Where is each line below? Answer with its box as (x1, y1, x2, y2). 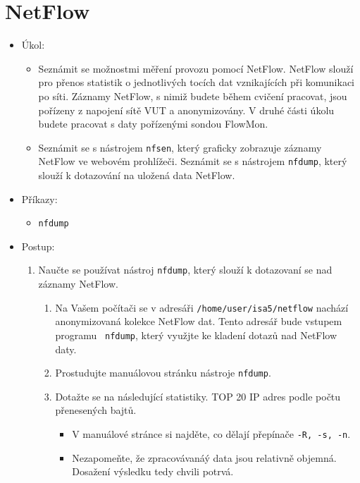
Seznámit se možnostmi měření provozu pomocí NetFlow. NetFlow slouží (38, 61, 354, 75)
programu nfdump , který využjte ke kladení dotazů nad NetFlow (55, 327, 337, 342)
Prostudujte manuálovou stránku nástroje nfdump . (55, 365, 271, 380)
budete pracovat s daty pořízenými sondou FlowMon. (38, 116, 268, 131)
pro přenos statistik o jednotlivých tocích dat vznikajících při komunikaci (38, 75, 354, 90)
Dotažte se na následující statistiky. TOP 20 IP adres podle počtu (55, 389, 341, 403)
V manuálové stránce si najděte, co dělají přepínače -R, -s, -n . (72, 427, 351, 441)
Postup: (21, 238, 55, 253)
